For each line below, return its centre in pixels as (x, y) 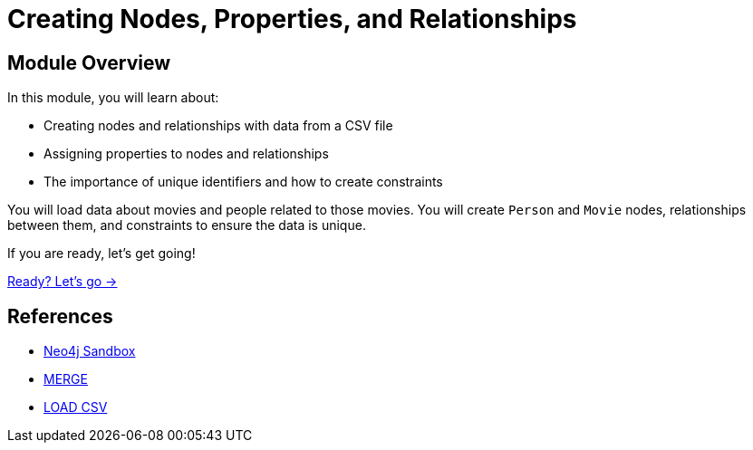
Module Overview (89, 62)
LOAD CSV (76, 407)
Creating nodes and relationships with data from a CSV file (218, 126)
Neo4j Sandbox (90, 351)
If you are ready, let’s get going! (101, 254)
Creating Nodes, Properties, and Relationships (292, 19)
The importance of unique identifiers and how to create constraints (243, 182)
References (60, 316)
